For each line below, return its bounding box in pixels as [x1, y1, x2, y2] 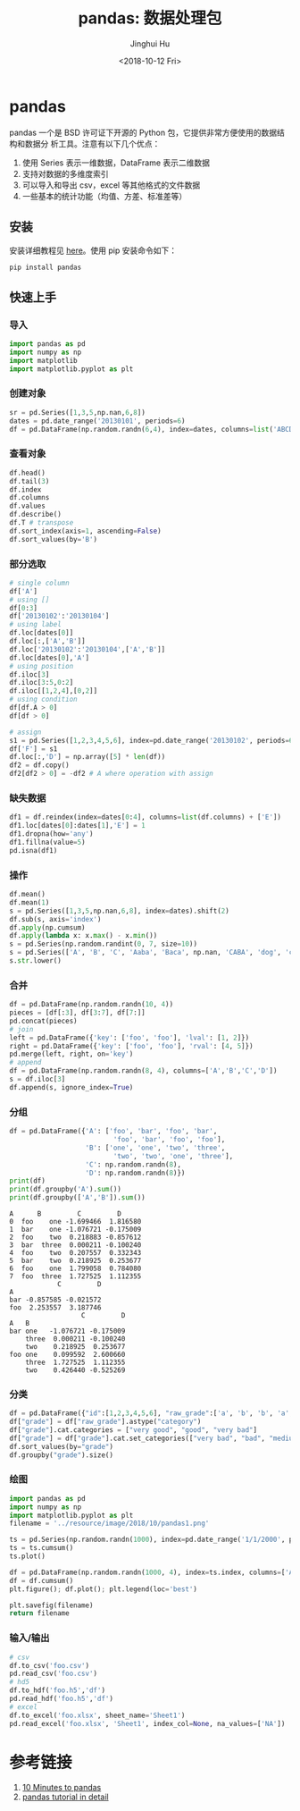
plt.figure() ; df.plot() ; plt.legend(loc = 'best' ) [9, 1584, 198, 1594]
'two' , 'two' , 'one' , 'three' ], [112, 1151, 234, 1160]
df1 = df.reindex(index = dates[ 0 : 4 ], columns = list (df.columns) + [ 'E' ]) [9, 813, 281, 822]
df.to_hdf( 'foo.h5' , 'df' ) [9, 1686, 105, 1695]
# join [9, 1024, 34, 1033]
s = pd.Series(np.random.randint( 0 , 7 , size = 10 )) [9, 939, 198, 948]
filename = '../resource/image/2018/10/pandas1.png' [9, 1519, 210, 1529]
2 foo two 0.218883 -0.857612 [9, 1233, 142, 1242]
